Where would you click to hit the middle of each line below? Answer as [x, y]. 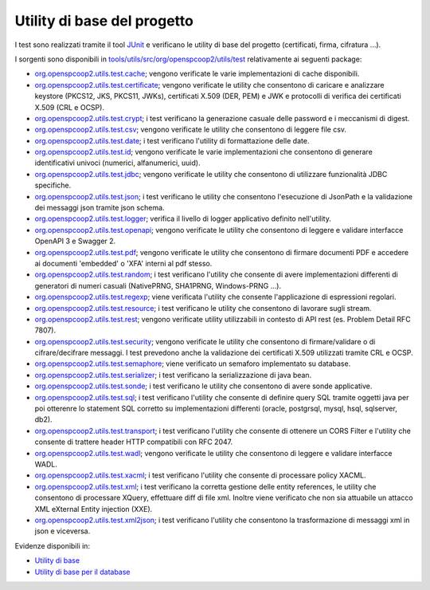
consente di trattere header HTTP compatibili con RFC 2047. [134, 442]
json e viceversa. [63, 531]
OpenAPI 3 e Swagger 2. [75, 241]
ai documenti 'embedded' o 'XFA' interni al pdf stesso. [123, 263]
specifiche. [53, 185]
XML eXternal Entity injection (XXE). [94, 509]
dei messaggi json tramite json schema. [100, 208]
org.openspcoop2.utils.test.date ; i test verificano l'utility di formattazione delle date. [172, 140]
